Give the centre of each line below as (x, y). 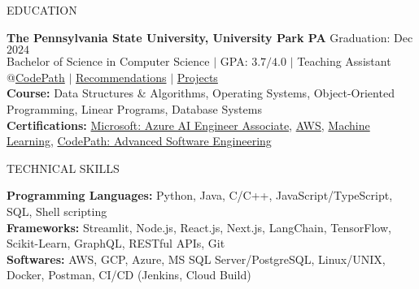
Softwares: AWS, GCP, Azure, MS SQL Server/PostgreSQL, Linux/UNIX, (196, 259)
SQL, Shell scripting (57, 211)
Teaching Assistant (344, 61)
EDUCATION (42, 10)
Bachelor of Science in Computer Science (108, 61)
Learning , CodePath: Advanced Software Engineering (139, 141)
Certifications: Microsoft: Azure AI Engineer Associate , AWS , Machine (188, 125)
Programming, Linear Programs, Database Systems (134, 108)
